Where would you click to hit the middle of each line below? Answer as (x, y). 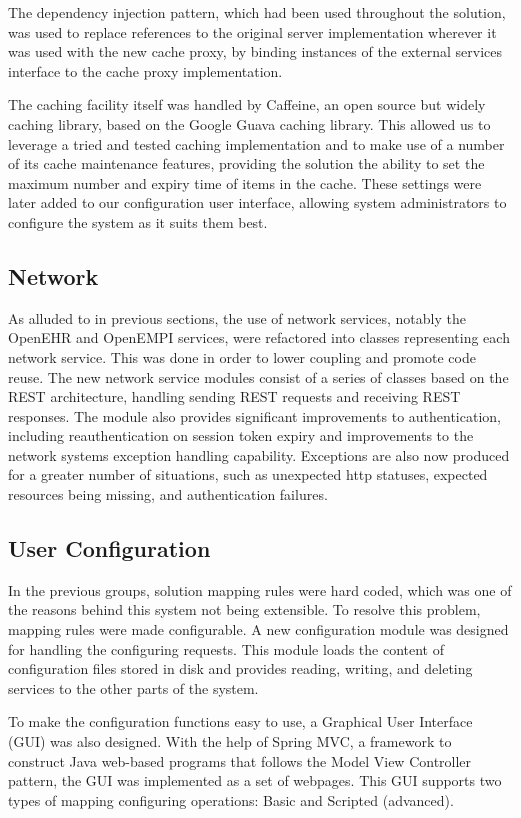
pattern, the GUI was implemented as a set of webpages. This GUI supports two (255, 780)
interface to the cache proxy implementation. (145, 70)
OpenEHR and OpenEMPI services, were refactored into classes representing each (259, 337)
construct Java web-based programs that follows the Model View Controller (240, 760)
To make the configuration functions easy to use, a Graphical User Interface (240, 721)
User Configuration (109, 548)
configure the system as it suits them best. (138, 221)
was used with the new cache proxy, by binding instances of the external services (255, 51)
